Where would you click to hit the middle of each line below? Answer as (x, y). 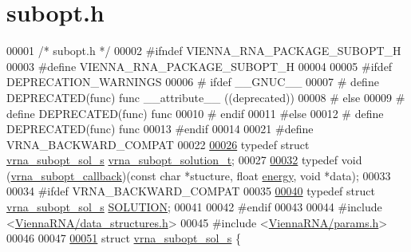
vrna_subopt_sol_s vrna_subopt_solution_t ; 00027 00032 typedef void (184, 160)
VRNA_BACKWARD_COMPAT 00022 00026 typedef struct (158, 144)
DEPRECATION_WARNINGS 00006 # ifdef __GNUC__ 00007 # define (193, 82)
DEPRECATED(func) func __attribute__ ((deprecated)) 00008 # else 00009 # (206, 97)
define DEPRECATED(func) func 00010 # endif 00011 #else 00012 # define (195, 113)
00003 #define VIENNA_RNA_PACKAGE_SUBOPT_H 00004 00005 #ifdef (200, 66)
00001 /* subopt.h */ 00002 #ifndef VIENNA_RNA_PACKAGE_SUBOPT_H (204, 51)
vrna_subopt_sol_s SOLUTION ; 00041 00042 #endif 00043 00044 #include (194, 207)
